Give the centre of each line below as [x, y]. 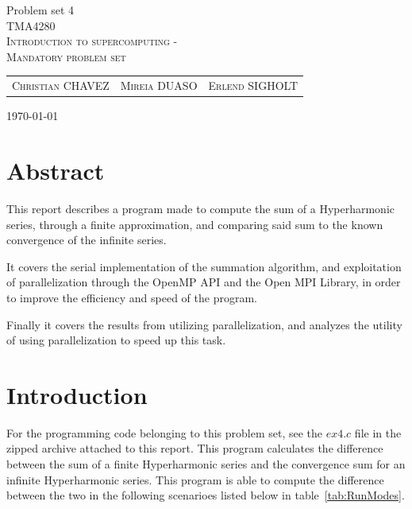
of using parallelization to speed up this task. [116, 340]
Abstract [56, 170]
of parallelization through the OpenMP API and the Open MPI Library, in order [204, 282]
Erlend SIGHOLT [253, 85]
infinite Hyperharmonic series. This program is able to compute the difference [195, 479]
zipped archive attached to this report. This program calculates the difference [195, 448]
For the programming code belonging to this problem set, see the [165, 432]
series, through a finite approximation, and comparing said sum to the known [195, 224]
